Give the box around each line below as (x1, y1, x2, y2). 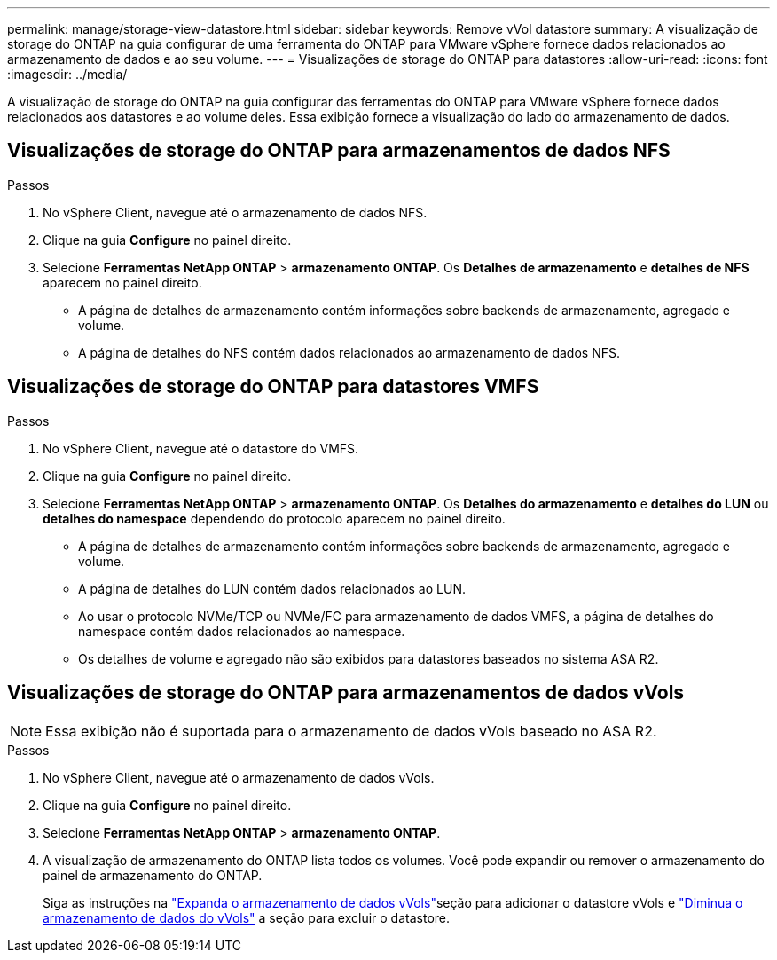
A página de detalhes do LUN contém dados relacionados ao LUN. (78, 580, 466, 596)
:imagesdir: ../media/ (7, 67, 128, 82)
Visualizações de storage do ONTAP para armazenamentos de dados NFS (7, 139, 671, 162)
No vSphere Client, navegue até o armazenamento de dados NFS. (43, 204, 428, 220)
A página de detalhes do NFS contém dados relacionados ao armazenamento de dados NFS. (78, 344, 620, 360)
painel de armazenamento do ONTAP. (43, 867, 263, 883)
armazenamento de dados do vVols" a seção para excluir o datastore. (43, 909, 451, 925)
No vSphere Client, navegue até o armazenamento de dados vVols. (43, 769, 435, 785)
